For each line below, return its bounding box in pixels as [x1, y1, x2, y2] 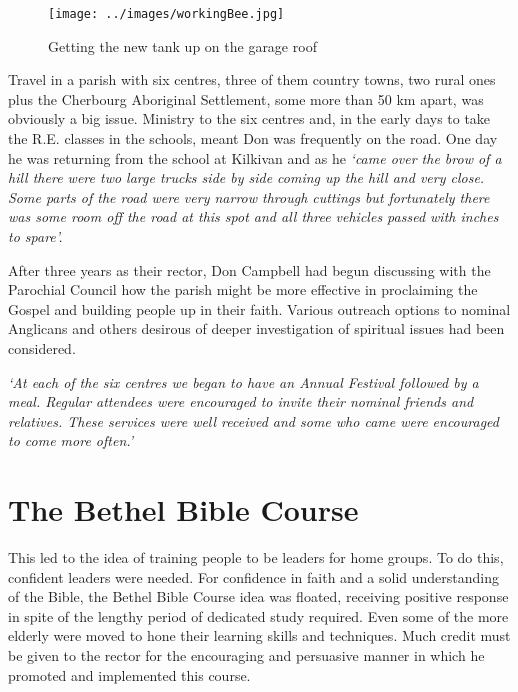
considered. [8, 337, 76, 358]
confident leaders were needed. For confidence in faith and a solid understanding [8, 566, 500, 587]
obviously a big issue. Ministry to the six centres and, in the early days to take [8, 108, 491, 129]
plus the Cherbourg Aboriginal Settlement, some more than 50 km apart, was [8, 88, 484, 109]
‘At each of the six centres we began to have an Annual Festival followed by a [8, 371, 479, 392]
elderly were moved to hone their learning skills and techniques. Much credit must [8, 625, 511, 646]
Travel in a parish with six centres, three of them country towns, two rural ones [8, 69, 496, 90]
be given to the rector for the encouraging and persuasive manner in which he [8, 645, 485, 666]
